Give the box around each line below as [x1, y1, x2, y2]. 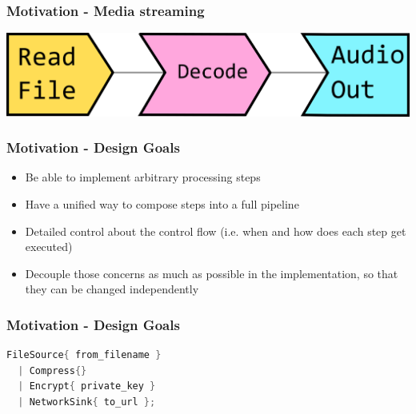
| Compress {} [18, 364, 87, 376]
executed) [25, 238, 73, 255]
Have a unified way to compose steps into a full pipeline [25, 196, 299, 213]
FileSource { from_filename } [6, 349, 162, 361]
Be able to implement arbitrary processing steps [25, 169, 261, 185]
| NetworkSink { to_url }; [18, 396, 156, 408]
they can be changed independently [25, 281, 199, 297]
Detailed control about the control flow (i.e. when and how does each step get [25, 222, 406, 239]
